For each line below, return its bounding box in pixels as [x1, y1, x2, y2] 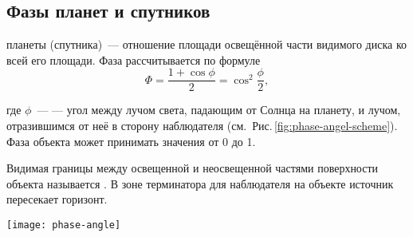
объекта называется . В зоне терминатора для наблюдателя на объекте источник [6, 175, 394, 192]
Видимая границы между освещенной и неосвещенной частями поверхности [6, 160, 379, 176]
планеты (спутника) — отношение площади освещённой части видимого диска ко [6, 36, 407, 53]
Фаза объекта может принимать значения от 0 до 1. [6, 132, 256, 149]
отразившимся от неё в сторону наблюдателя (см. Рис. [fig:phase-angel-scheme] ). [6, 117, 398, 134]
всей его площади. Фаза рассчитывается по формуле [6, 51, 261, 68]
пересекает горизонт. [6, 191, 108, 207]
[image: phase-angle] [6, 219, 121, 231]
